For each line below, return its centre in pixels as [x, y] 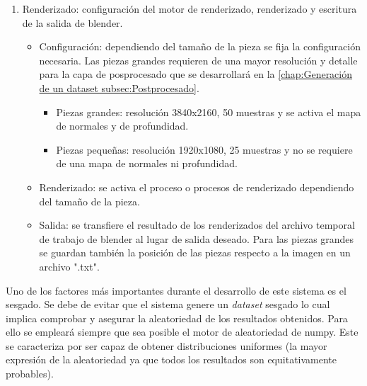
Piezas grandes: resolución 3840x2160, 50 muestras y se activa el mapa [209, 112]
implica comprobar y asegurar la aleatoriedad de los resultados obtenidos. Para [177, 318]
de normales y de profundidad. [122, 126]
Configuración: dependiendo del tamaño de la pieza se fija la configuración [200, 46]
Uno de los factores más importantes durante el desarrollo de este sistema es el [176, 290]
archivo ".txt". [69, 266]
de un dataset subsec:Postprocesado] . [119, 87]
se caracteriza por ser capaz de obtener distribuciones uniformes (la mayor [167, 345]
